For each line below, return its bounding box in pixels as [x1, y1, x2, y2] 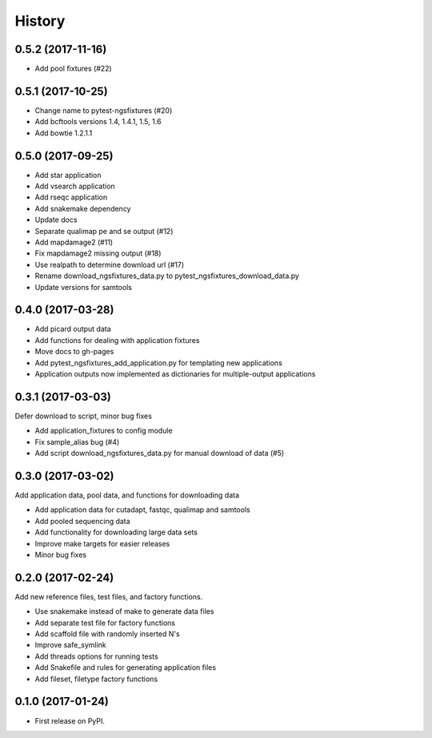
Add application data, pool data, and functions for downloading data [14, 490, 240, 500]
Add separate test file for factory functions [34, 618, 176, 627]
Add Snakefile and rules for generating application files [34, 663, 216, 672]
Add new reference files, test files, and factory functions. [14, 591, 203, 601]
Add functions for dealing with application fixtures [34, 335, 200, 345]
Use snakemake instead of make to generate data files [34, 607, 214, 616]
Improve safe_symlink [34, 640, 107, 650]
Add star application [34, 170, 102, 179]
